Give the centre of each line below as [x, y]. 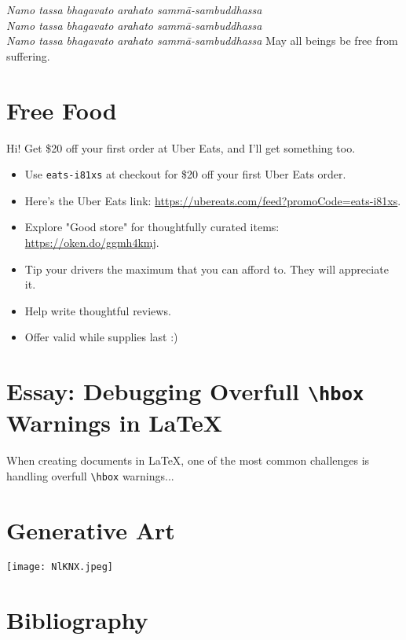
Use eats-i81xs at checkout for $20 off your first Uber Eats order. [185, 174]
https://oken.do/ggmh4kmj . [92, 242]
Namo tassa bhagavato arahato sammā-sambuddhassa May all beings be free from [202, 40]
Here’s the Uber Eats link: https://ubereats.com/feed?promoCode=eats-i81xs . [213, 200]
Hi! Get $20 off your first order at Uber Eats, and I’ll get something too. [181, 147]
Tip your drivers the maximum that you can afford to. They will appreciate [207, 269]
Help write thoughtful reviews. [98, 310]
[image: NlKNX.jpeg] [60, 566]
